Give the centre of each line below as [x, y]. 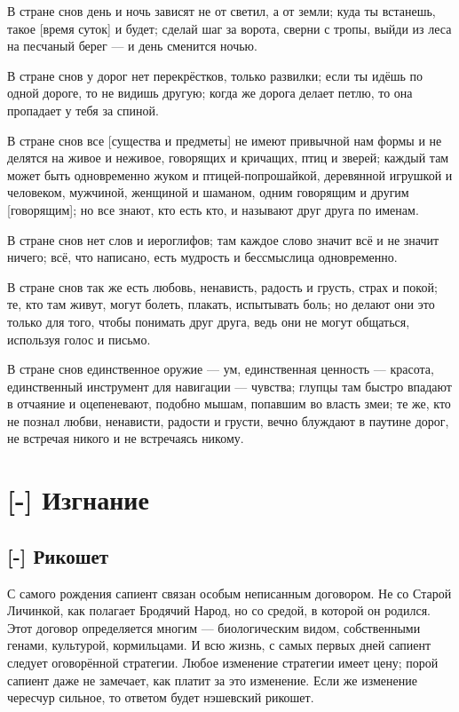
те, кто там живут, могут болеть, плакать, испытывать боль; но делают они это [221, 304]
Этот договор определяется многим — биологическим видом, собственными [214, 627]
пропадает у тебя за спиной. [83, 110]
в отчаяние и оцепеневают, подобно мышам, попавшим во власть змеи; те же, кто [229, 403]
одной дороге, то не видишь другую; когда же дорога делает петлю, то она [210, 93]
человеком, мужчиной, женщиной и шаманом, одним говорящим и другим [208, 192]
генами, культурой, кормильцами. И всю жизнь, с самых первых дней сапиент [219, 645]
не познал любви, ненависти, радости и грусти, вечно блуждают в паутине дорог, [228, 420]
